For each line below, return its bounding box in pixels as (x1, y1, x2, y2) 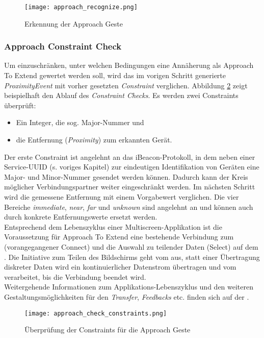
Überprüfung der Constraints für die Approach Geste (24, 324, 191, 335)
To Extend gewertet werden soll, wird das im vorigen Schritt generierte (4, 70, 226, 81)
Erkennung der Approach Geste (24, 18, 123, 29)
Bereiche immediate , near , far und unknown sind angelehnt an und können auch (4, 201, 253, 212)
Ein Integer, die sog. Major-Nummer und (16, 117, 144, 128)
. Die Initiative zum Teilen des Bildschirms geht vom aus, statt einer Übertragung (4, 251, 260, 262)
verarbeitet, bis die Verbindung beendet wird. (4, 271, 146, 282)
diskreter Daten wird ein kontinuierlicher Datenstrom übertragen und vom (4, 261, 236, 272)
